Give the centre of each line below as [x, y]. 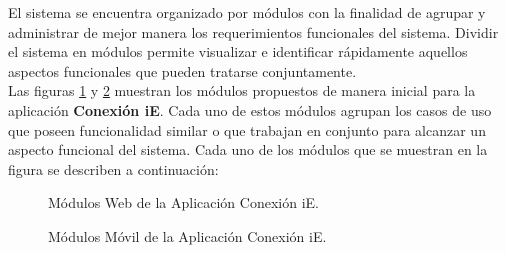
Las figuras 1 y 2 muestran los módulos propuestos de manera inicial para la [242, 90]
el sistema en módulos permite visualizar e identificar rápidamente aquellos [238, 51]
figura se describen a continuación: [113, 168]
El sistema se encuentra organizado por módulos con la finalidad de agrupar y [247, 12]
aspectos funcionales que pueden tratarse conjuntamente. [182, 70]
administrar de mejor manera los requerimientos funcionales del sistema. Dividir [253, 31]
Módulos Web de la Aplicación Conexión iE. [183, 202]
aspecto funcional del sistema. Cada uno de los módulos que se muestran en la [248, 149]
